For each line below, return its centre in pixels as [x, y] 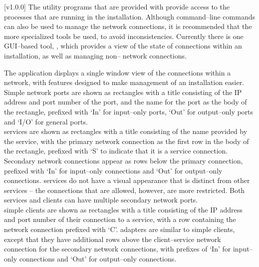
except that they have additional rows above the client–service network [113, 239]
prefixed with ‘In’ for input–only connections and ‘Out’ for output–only [113, 170]
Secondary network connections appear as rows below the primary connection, [124, 160]
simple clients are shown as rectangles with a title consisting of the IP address [123, 209]
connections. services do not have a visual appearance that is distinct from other [127, 180]
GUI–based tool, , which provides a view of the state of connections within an [123, 46]
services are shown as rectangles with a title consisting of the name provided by [126, 131]
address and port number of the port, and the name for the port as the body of [126, 102]
